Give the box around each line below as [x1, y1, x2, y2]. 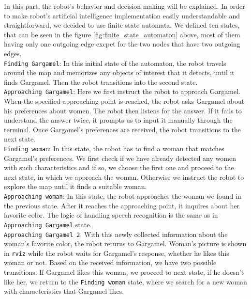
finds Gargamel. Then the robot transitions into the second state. [4, 77, 198, 87]
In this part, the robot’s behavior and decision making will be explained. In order [4, 1, 245, 11]
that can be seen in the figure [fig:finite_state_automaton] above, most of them [4, 29, 240, 39]
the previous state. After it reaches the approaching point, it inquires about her [4, 200, 240, 210]
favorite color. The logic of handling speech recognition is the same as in [4, 210, 218, 220]
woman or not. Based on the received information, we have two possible [4, 257, 217, 268]
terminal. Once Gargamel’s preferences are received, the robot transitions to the [4, 124, 241, 134]
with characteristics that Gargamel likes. [4, 286, 124, 296]
